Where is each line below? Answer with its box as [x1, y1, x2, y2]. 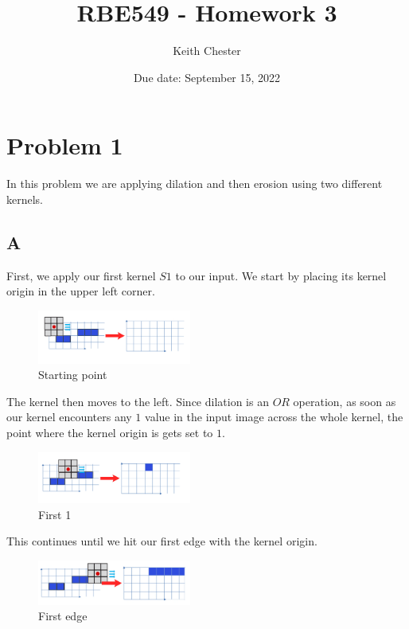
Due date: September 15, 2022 [133, 68, 281, 85]
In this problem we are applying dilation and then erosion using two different [6, 175, 383, 192]
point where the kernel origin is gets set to [6, 424, 213, 440]
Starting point [38, 366, 107, 383]
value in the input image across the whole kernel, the [145, 408, 403, 425]
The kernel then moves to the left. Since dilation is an [6, 393, 269, 409]
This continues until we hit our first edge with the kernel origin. [6, 533, 317, 549]
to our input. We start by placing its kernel [175, 267, 387, 283]
